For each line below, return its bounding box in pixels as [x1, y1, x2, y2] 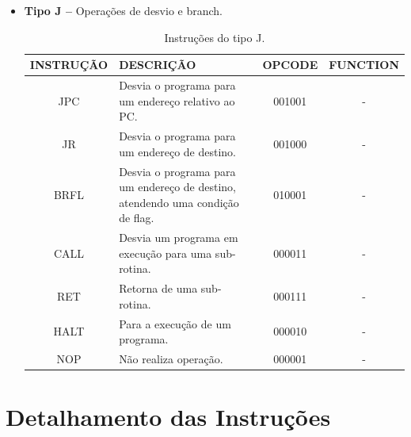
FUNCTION [329, 56, 399, 73]
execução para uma [119, 244, 212, 261]
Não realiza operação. [119, 351, 223, 367]
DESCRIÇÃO [119, 56, 196, 73]
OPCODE [262, 56, 318, 73]
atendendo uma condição [119, 194, 239, 210]
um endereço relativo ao [119, 92, 235, 109]
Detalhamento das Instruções [6, 401, 331, 433]
